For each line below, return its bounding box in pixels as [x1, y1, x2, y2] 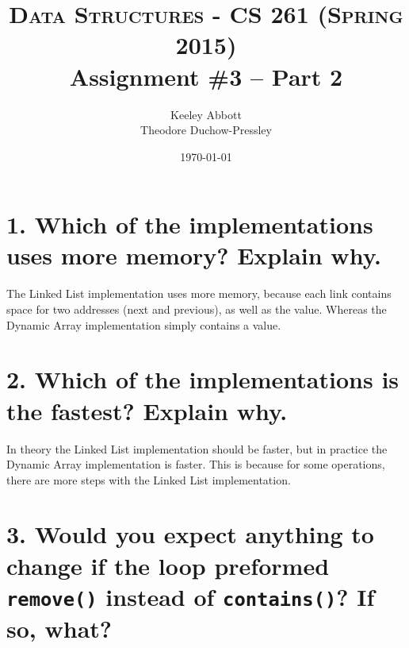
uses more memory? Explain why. [6, 239, 381, 272]
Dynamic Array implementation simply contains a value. [6, 316, 281, 333]
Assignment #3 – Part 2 [69, 60, 343, 92]
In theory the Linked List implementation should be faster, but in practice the [6, 440, 388, 457]
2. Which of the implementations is [6, 363, 399, 395]
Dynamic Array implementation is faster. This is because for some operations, [6, 456, 385, 472]
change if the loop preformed [6, 549, 330, 581]
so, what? [6, 612, 113, 645]
